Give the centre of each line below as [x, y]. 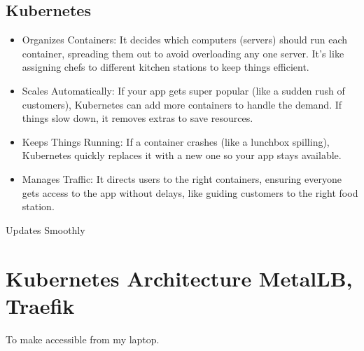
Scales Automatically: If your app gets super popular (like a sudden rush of [183, 90]
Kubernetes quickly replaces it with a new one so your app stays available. [182, 155]
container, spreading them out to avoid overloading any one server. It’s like [183, 53]
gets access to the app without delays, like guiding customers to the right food [190, 192]
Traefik [40, 305]
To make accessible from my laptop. [83, 339]
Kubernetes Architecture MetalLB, [179, 278]
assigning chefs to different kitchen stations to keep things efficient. [166, 67]
